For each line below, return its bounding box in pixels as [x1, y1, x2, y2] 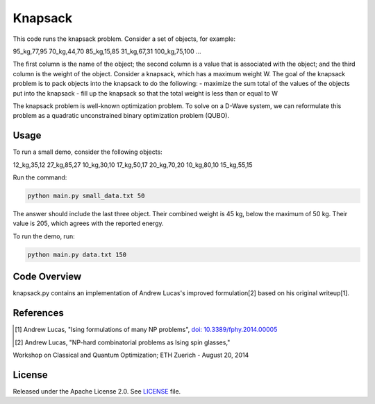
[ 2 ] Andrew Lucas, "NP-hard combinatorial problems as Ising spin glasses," [15, 338, 231, 346]
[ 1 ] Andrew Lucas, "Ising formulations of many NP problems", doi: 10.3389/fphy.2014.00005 [15, 326, 278, 334]
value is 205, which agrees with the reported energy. [12, 219, 164, 228]
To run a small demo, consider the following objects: [12, 148, 162, 156]
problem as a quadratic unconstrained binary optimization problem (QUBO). [12, 112, 230, 120]
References [12, 307, 64, 319]
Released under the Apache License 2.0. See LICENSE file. [12, 387, 181, 395]
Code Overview [12, 271, 82, 283]
